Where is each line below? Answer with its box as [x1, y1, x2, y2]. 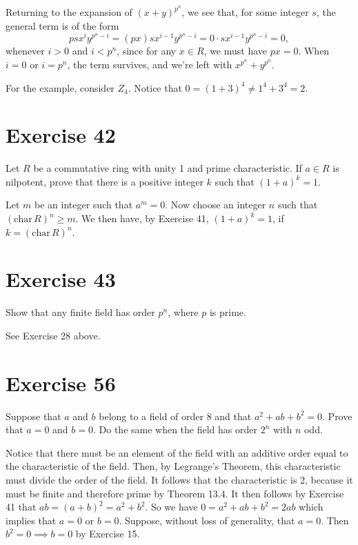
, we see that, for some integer [181, 5, 309, 19]
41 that [6, 499, 37, 514]
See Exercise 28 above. [6, 328, 101, 342]
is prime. [209, 305, 246, 319]
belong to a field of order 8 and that [99, 408, 252, 423]
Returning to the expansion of [6, 5, 132, 19]
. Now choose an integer [165, 197, 266, 212]
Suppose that [6, 408, 61, 423]
